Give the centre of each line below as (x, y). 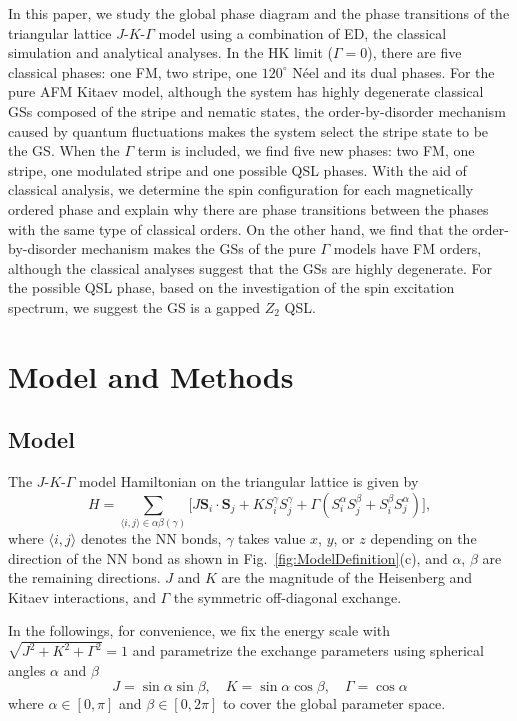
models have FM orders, (407, 248)
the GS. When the (64, 150)
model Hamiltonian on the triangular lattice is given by (249, 481)
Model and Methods (151, 375)
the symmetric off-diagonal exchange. (287, 596)
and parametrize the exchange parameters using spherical (308, 650)
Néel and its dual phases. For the (393, 71)
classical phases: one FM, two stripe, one (133, 71)
